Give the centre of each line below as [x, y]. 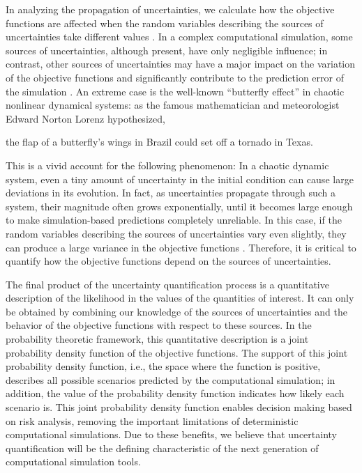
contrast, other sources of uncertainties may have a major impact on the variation [181, 64]
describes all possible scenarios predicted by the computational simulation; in [171, 379]
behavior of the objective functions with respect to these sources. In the [159, 325]
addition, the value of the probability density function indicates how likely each [175, 393]
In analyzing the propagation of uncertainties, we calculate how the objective [170, 9]
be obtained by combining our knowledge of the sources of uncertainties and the [176, 311]
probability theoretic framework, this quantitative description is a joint [157, 339]
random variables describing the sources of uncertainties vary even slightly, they [176, 233]
